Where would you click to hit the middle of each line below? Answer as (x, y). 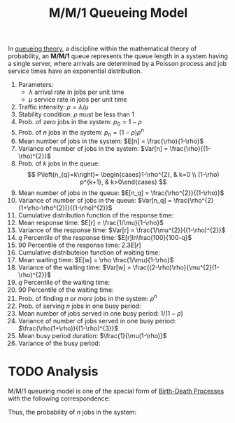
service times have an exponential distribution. (75, 71)
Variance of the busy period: (59, 343)
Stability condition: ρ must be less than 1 (76, 114)
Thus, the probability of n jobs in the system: (72, 412)
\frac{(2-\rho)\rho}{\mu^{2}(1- (176, 267)
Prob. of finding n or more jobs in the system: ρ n (87, 298)
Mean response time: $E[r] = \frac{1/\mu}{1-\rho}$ (91, 223)
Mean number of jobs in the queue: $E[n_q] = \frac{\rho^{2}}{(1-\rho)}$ (121, 193)
